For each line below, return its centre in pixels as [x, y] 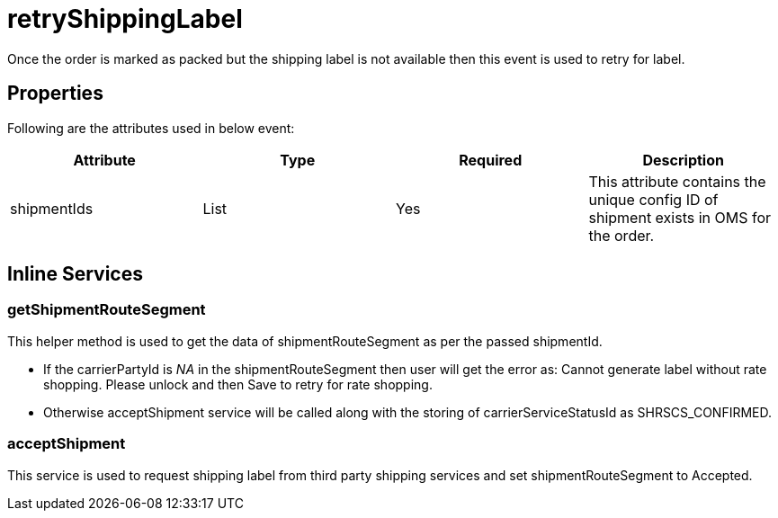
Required [491, 160]
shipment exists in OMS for [680, 217]
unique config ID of [653, 199]
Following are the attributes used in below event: [151, 128]
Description [683, 160]
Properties [55, 94]
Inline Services [75, 274]
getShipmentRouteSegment [107, 310]
